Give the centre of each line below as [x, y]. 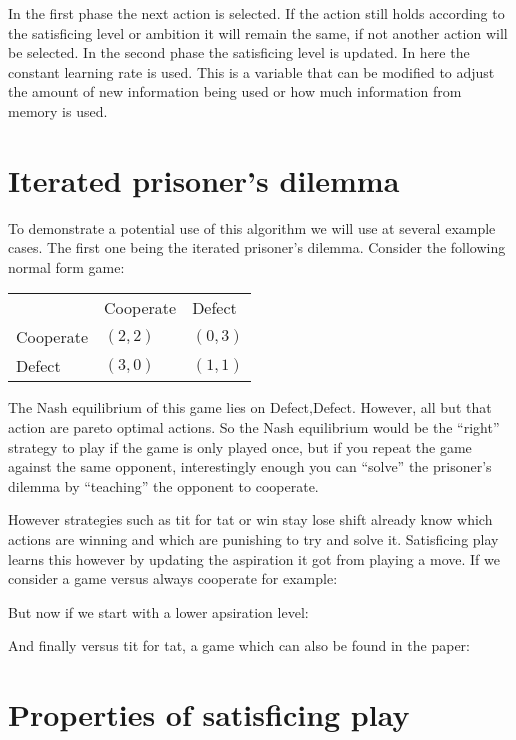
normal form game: [66, 266]
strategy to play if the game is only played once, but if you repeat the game [240, 446]
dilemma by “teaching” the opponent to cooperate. [163, 485]
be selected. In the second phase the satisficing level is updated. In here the [239, 52]
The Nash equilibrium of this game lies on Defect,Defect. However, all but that [250, 407]
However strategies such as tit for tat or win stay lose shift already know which [250, 519]
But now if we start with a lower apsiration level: [158, 611]
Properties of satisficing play [209, 714]
